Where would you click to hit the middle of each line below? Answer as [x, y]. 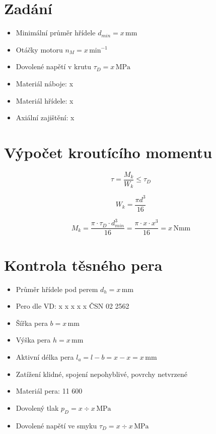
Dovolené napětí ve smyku [56, 425]
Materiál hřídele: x [45, 100]
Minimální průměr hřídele [56, 33]
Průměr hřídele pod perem [57, 289]
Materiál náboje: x [45, 83]
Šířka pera [32, 323]
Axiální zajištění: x [45, 117]
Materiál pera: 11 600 [49, 391]
